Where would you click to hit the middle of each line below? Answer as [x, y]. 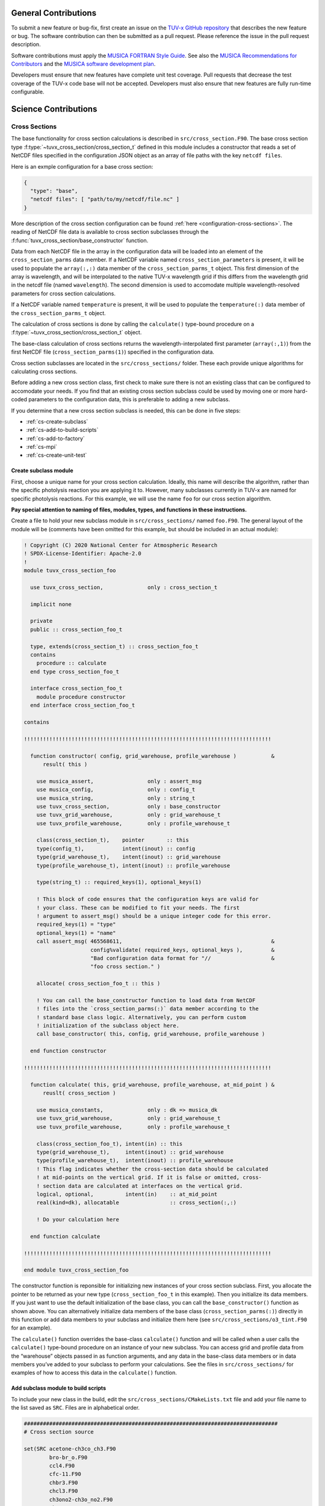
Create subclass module [42, 470]
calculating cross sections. [44, 371]
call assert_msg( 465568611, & [156, 942]
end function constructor [68, 1051]
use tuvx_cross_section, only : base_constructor [128, 806]
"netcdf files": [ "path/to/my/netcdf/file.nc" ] [105, 199]
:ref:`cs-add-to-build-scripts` [62, 430]
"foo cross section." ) [125, 967]
